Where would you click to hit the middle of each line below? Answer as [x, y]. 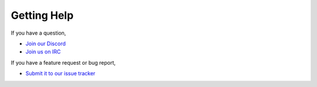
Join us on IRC [43, 52]
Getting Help [42, 15]
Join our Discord [45, 43]
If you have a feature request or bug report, [63, 62]
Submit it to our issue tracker [60, 73]
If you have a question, [38, 33]
